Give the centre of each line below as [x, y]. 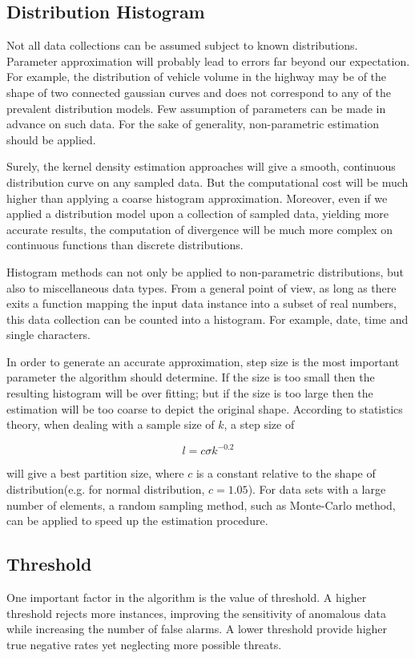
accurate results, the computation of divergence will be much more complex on [200, 229]
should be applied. [51, 139]
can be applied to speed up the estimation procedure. [137, 521]
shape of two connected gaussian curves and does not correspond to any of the [199, 92]
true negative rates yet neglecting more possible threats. [144, 644]
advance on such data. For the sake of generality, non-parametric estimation [193, 124]
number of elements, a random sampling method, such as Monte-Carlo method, [201, 505]
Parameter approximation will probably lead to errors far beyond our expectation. [208, 61]
